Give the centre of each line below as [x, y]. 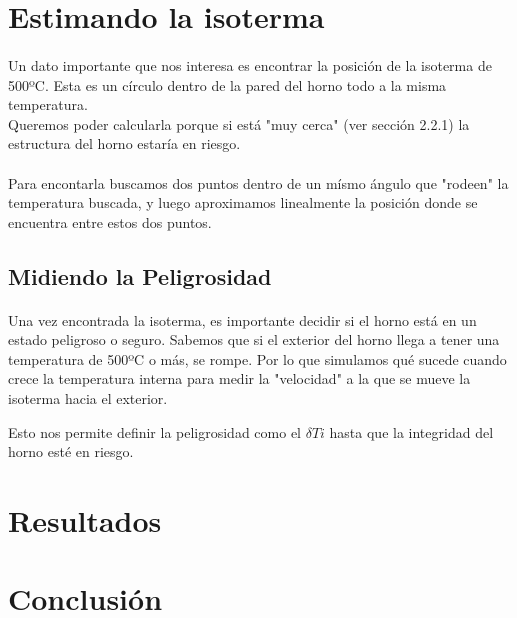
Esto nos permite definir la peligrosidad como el [154, 431]
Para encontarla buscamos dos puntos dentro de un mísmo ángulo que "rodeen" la [258, 182]
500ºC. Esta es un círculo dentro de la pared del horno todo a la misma [227, 84]
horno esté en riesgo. [71, 451]
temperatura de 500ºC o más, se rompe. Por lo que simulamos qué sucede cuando [257, 358]
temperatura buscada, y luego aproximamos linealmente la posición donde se [243, 202]
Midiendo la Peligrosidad [140, 275]
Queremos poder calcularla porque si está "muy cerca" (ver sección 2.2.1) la [239, 123]
